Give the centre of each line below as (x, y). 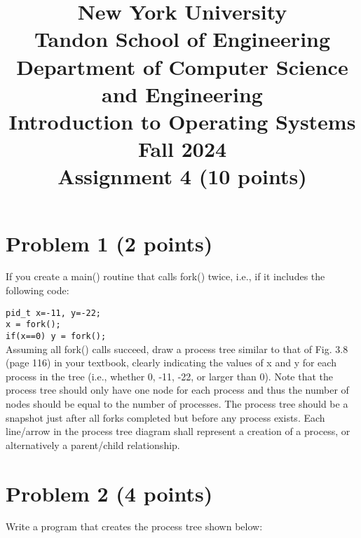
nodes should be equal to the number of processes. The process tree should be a (177, 403)
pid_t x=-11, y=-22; (54, 313)
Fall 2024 (182, 149)
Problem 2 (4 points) (109, 493)
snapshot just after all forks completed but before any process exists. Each (165, 417)
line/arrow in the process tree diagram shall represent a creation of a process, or (178, 431)
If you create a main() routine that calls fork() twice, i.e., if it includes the (165, 276)
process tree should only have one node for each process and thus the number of (177, 390)
